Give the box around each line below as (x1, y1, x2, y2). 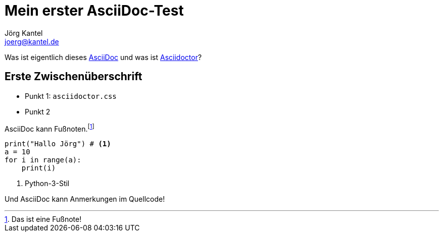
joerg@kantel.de (5, 37, 59, 46)
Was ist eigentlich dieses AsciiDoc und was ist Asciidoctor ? (5, 52, 202, 62)
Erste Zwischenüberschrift (5, 70, 142, 83)
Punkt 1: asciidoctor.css (25, 91, 117, 100)
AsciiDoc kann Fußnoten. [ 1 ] (5, 123, 94, 133)
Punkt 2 (25, 107, 51, 116)
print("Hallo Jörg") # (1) (5, 140, 111, 148)
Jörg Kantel (5, 28, 43, 37)
